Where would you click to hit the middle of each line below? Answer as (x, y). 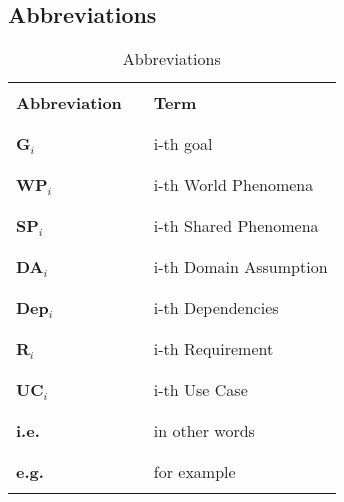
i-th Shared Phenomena (236, 226)
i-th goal (183, 144)
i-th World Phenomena (233, 185)
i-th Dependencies (216, 308)
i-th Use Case (200, 390)
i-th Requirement (213, 349)
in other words (204, 431)
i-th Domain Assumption (240, 267)
